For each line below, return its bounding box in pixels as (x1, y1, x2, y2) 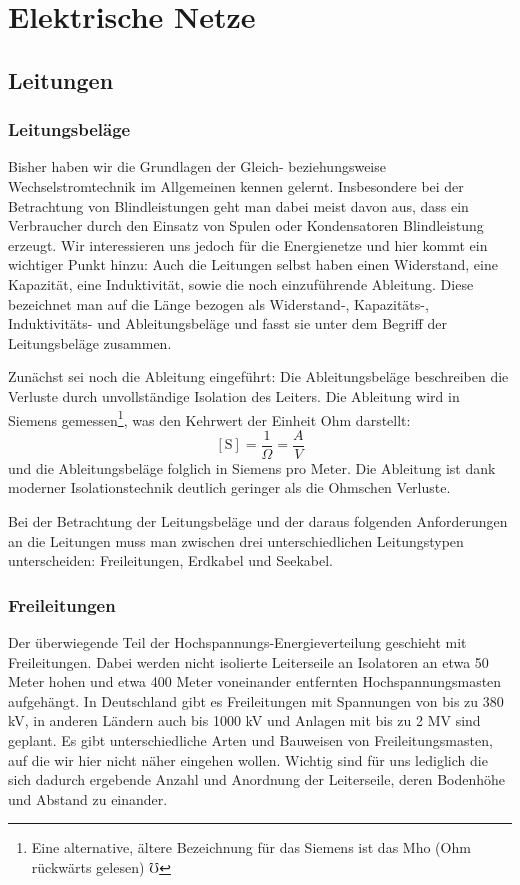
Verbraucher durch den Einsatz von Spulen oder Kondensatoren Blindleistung (8, 215, 484, 236)
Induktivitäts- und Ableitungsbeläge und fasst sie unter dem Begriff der (8, 313, 447, 334)
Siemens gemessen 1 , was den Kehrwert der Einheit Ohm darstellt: (8, 406, 411, 430)
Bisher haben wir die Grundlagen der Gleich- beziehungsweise (8, 156, 386, 177)
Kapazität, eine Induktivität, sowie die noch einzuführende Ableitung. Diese (8, 273, 474, 294)
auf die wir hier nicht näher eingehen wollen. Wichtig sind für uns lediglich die (8, 749, 488, 770)
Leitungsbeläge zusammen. (8, 332, 172, 353)
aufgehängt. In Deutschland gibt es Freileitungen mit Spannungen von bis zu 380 (8, 690, 504, 711)
